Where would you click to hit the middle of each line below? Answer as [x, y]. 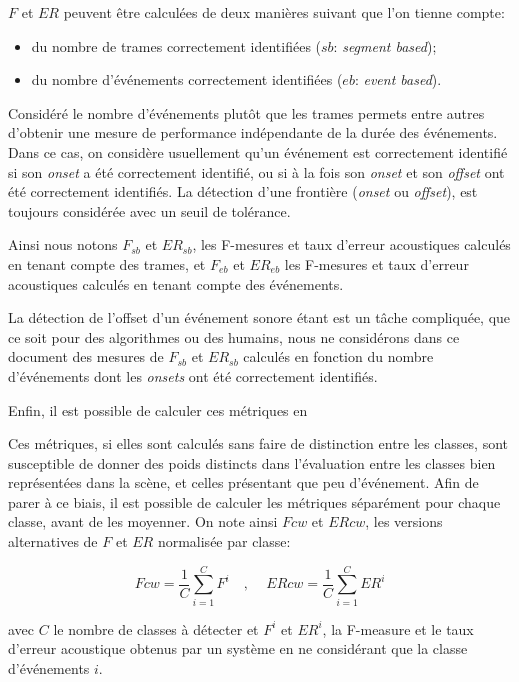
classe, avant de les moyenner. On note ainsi [143, 521]
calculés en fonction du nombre [338, 356]
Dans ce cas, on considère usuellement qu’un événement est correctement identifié [258, 151]
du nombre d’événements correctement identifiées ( [187, 79]
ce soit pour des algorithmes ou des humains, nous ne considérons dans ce [234, 336]
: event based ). [398, 79]
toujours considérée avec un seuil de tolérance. [149, 210]
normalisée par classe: [224, 541]
